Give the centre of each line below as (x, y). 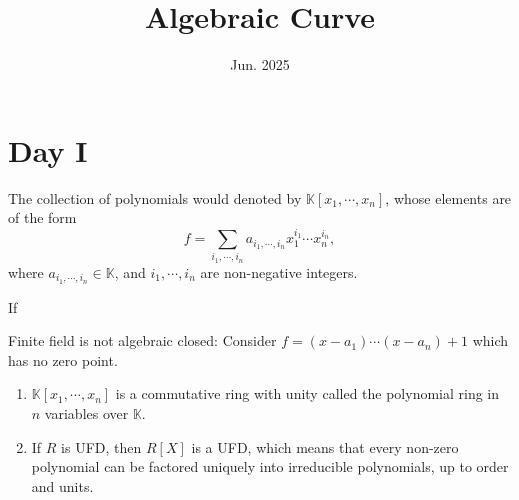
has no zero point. (63, 359)
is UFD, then (101, 446)
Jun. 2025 (260, 64)
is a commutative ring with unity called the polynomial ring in (307, 393)
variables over (86, 413)
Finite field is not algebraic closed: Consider (142, 340)
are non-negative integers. (279, 271)
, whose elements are (448, 197)
